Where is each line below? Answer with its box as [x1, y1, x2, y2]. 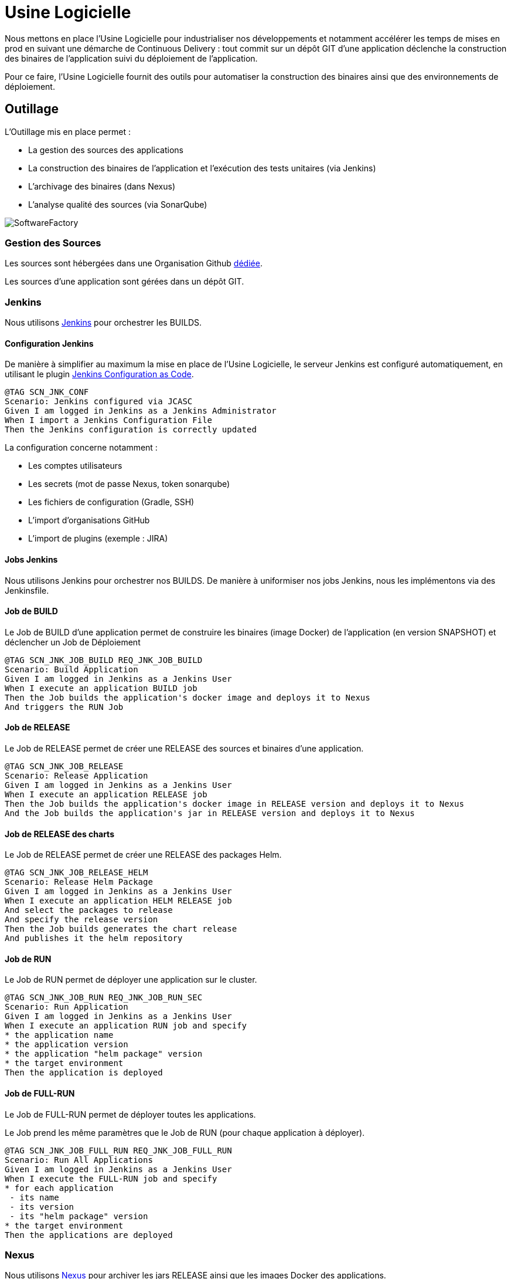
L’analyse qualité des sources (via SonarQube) [28, 199, 207, 209]
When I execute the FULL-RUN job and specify [5, 1173, 217, 1183]
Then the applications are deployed [5, 1230, 173, 1240]
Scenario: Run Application [5, 1002, 128, 1012]
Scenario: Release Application [5, 770, 148, 780]
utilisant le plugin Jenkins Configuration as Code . [5, 369, 194, 380]
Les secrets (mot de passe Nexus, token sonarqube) [28, 479, 230, 489]
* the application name [5, 1030, 114, 1040]
